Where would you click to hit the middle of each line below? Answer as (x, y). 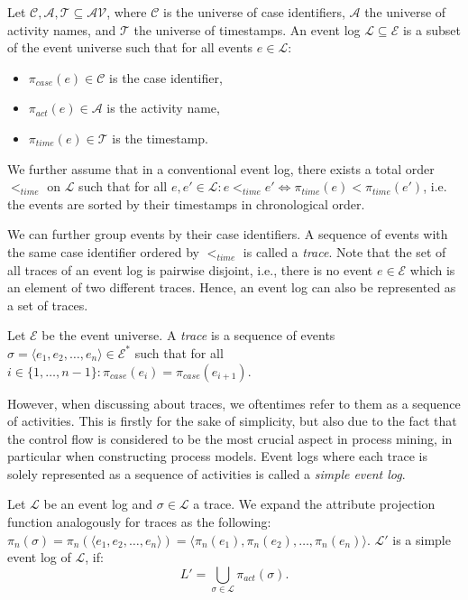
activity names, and (62, 29)
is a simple (422, 539)
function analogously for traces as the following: (139, 522)
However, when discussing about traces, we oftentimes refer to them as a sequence (234, 403)
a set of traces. (48, 305)
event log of (39, 557)
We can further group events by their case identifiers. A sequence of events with (228, 234)
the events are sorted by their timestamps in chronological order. (186, 203)
